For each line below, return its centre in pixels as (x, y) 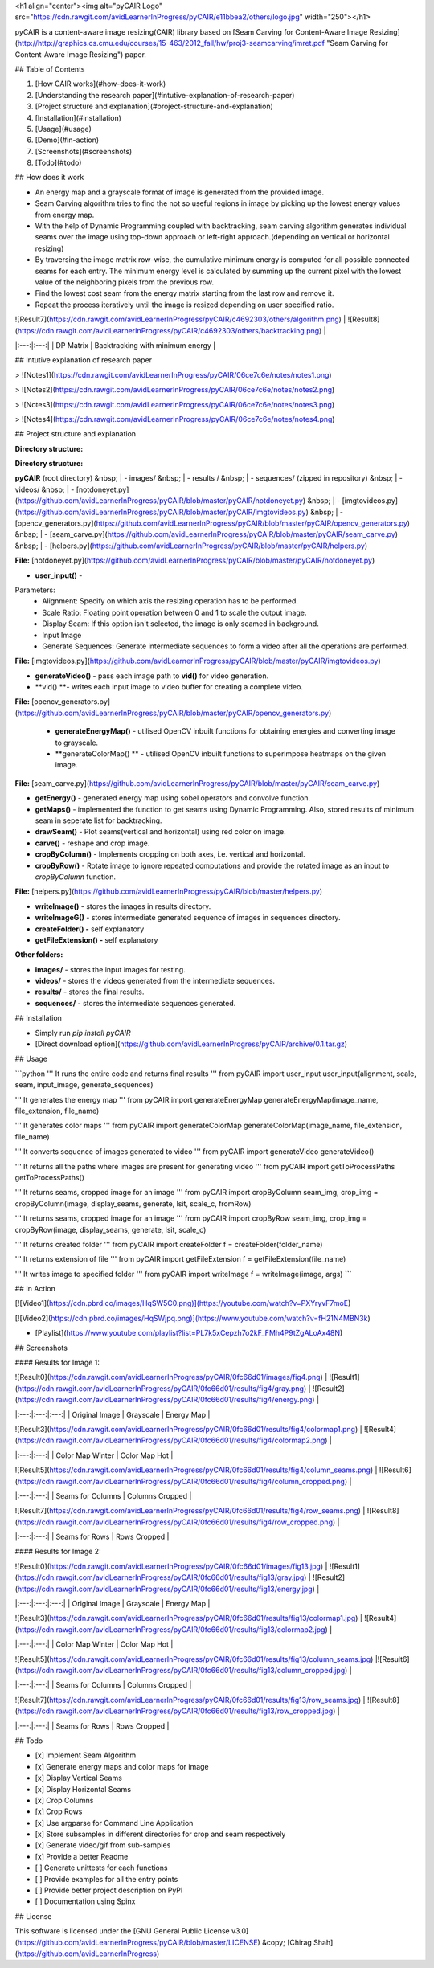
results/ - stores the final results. (90, 992)
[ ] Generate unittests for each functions (101, 1868)
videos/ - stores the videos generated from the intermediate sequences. (155, 981)
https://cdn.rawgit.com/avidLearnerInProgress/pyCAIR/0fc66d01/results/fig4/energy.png (165, 1400)
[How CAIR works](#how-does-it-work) (100, 84)
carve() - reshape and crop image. (92, 843)
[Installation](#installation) (78, 117)
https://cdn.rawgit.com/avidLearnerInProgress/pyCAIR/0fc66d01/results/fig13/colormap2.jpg (171, 1629)
